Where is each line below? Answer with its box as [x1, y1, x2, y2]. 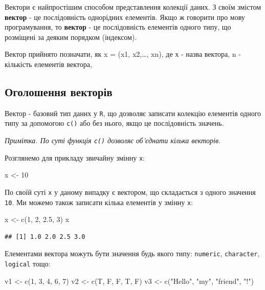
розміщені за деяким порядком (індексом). [5, 31, 137, 42]
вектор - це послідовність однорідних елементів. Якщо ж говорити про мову [5, 11, 245, 22]
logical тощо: [5, 258, 51, 269]
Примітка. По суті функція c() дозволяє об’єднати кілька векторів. [5, 135, 221, 146]
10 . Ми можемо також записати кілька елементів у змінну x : [5, 196, 193, 207]
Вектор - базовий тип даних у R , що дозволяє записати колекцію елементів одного [5, 107, 261, 118]
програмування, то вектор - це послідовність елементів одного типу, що [5, 21, 231, 32]
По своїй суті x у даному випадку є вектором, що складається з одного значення [5, 186, 256, 197]
